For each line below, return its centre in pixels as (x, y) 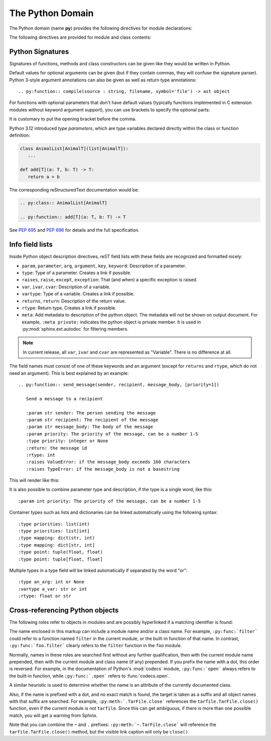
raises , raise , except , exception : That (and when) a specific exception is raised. (110, 280)
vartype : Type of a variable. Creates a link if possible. (78, 294)
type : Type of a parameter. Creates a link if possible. (77, 273)
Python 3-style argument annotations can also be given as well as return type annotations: (103, 80)
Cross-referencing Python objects (64, 610)
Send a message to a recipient (64, 399)
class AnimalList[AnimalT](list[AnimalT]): (74, 148)
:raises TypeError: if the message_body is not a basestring (103, 469)
